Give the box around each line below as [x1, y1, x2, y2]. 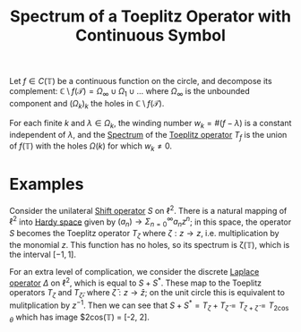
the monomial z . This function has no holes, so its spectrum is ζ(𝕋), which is [9, 240, 290, 251]
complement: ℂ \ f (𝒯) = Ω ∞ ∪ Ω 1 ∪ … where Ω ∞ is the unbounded [9, 86, 251, 98]
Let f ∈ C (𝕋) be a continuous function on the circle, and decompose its [9, 76, 272, 87]
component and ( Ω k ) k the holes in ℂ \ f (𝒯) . [9, 98, 165, 111]
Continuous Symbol [74, 25, 227, 46]
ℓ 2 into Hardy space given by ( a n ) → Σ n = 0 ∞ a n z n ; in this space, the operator [9, 215, 292, 229]
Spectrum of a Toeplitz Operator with [10, 6, 291, 27]
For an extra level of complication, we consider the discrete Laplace [9, 267, 260, 277]
